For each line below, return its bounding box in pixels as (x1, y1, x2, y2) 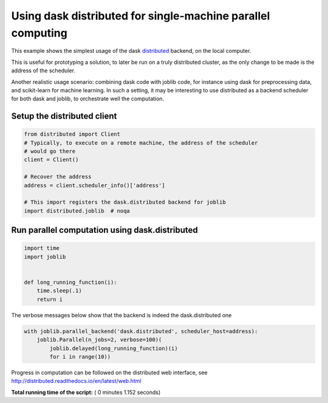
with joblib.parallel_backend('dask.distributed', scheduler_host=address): (24, 328, 258, 334)
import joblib (24, 253, 66, 260)
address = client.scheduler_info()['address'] (24, 182, 165, 188)
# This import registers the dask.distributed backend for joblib (24, 199, 226, 206)
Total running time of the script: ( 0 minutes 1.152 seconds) (11, 388, 161, 396)
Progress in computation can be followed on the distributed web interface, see (11, 368, 208, 376)
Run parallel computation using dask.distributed (11, 225, 199, 235)
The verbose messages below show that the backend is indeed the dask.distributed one (11, 311, 232, 319)
